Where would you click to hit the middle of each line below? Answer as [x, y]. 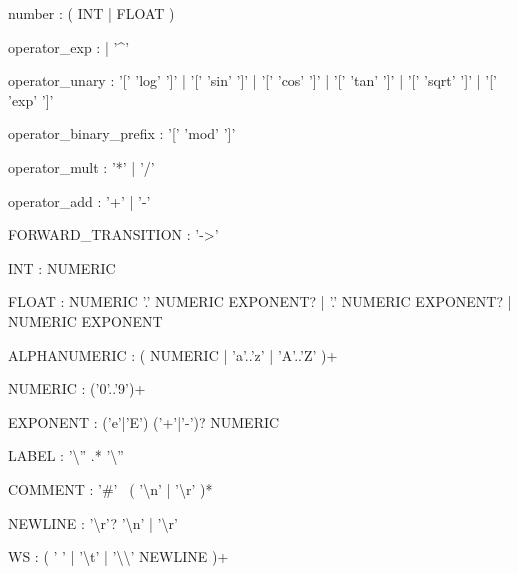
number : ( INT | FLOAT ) [91, 13]
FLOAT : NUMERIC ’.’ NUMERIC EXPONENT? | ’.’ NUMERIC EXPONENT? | [260, 301]
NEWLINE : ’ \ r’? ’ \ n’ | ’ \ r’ [93, 522]
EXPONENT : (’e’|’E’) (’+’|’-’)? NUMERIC [144, 421]
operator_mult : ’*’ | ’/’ [81, 166]
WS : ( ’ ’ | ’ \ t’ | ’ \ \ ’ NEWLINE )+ [118, 556]
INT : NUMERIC [62, 267]
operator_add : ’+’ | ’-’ [79, 200]
